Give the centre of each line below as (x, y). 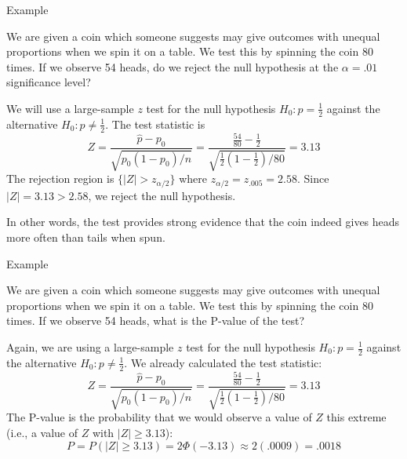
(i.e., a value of (42, 433)
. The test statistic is (155, 124)
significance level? (49, 82)
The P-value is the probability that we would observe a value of (159, 417)
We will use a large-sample (70, 108)
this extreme (356, 417)
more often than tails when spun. (86, 237)
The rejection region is (60, 178)
